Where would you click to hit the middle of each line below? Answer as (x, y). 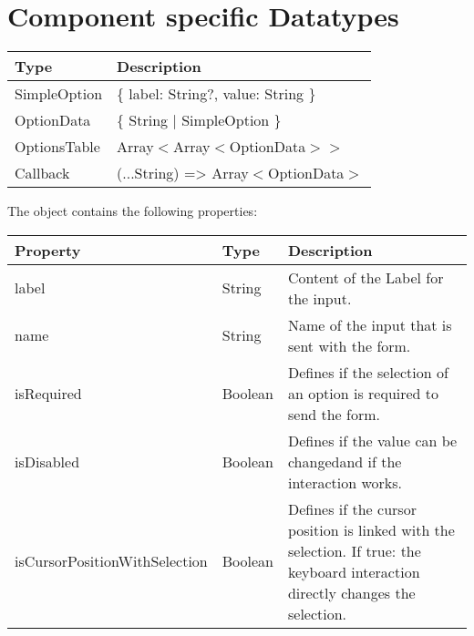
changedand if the (345, 461)
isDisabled (47, 461)
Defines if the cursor (352, 508)
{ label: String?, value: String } (216, 94)
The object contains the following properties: (133, 211)
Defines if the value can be (372, 440)
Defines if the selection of (368, 372)
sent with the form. (349, 345)
